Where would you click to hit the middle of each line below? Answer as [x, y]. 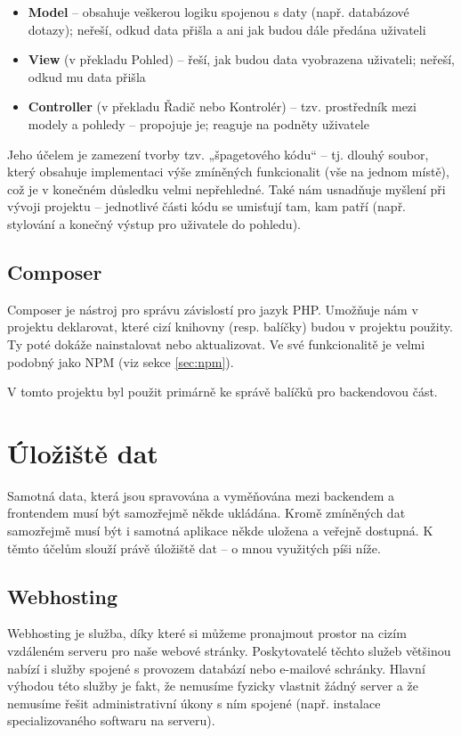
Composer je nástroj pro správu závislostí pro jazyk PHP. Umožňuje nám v [213, 309]
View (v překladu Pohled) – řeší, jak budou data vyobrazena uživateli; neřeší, [241, 59]
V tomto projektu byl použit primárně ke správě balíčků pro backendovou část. [222, 392]
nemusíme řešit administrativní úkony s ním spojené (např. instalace [194, 703]
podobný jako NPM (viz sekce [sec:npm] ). [121, 361]
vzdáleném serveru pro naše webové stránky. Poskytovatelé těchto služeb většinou [229, 650]
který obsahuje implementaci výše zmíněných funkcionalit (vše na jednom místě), [228, 172]
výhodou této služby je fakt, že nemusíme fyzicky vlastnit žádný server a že [213, 686]
